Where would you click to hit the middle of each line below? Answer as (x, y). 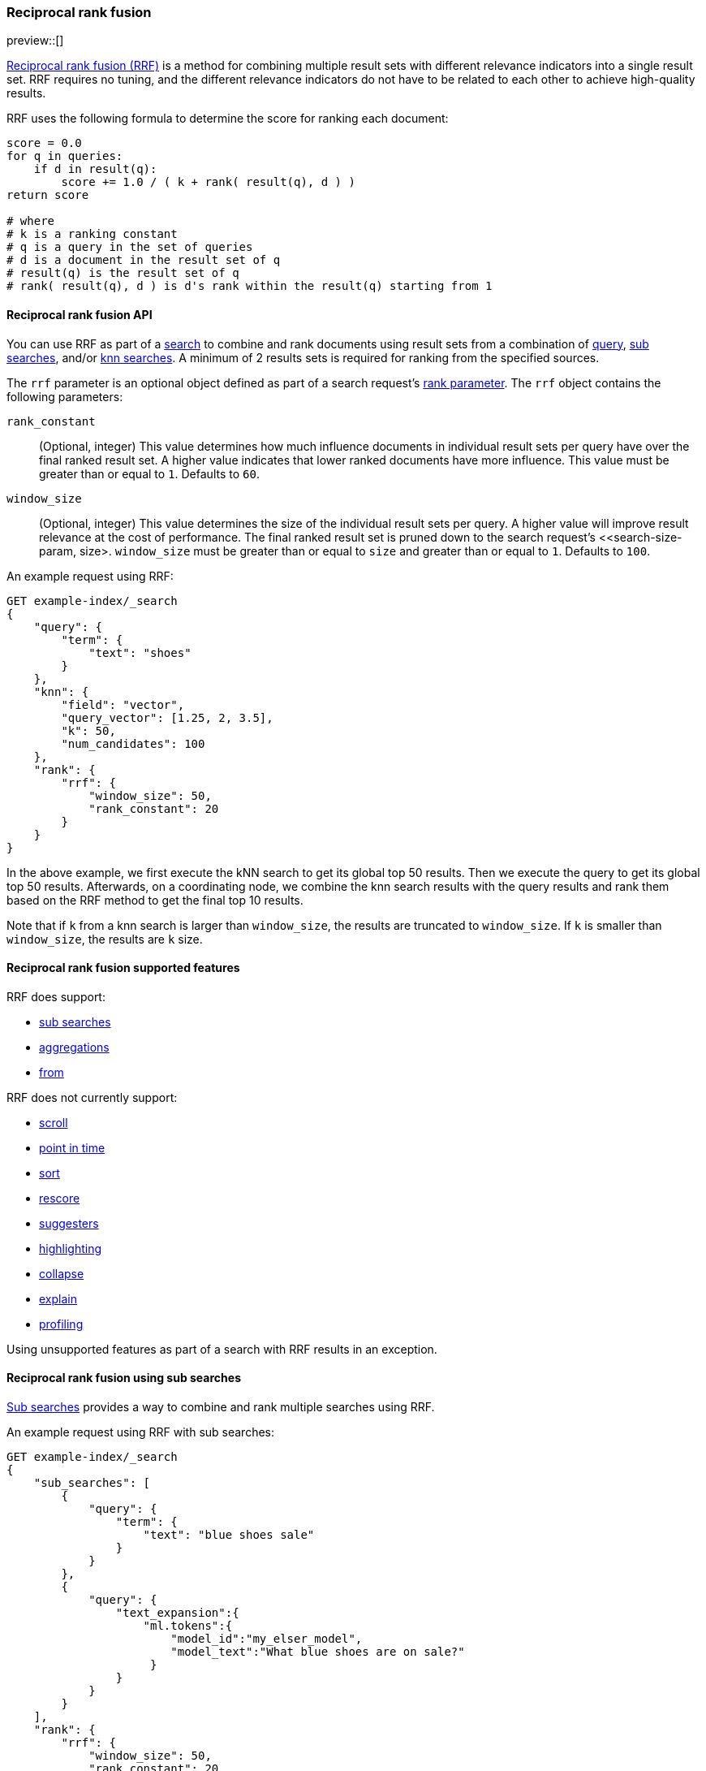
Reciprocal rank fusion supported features (123, 968)
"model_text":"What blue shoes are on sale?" (318, 1652)
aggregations (74, 1047)
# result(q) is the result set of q (123, 273)
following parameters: (65, 396)
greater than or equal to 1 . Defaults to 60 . (149, 473)
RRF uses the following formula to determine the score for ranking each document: (228, 119)
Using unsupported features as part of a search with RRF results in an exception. (222, 1349)
